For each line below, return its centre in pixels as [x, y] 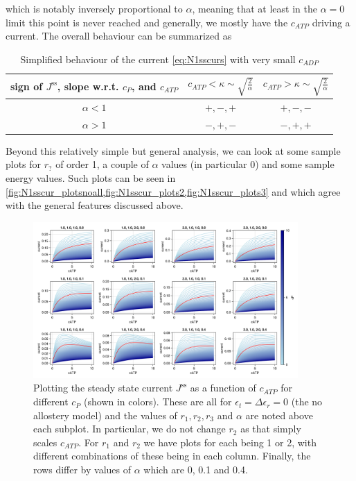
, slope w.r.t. [88, 86]
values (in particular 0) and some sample [248, 164]
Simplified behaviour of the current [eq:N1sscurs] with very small [158, 59]
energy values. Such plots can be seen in [91, 178]
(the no [307, 402]
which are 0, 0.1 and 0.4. [196, 470]
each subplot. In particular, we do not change [130, 429]
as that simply [271, 429]
